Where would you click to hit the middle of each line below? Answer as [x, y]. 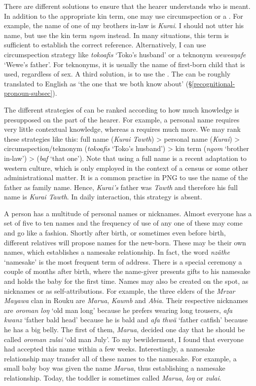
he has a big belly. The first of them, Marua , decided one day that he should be [125, 329]
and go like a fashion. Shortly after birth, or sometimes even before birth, [115, 233]
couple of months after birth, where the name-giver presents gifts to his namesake [127, 271]
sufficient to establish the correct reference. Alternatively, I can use [105, 45]
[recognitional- [213, 83]
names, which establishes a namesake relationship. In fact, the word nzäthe [117, 252]
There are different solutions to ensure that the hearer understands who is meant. [127, 6]
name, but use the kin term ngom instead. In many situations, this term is [116, 35]
